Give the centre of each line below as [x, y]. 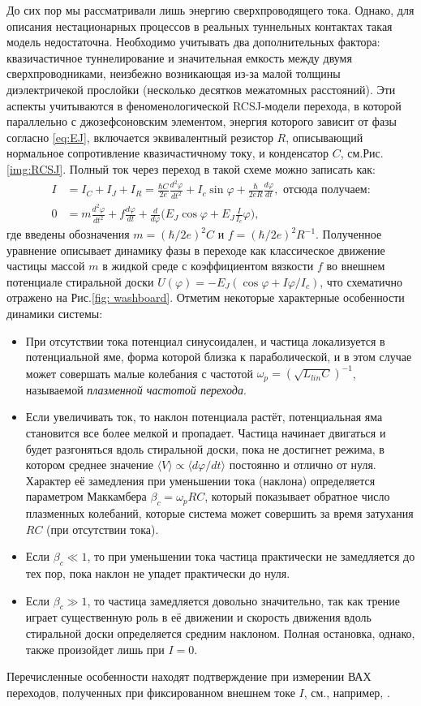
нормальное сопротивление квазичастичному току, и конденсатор [168, 153]
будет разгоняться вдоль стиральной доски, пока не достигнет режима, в [205, 448]
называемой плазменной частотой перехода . [136, 389]
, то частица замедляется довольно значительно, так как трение [243, 600]
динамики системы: [55, 314]
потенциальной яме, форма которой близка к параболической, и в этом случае [219, 357]
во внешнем [356, 266]
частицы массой [46, 266]
